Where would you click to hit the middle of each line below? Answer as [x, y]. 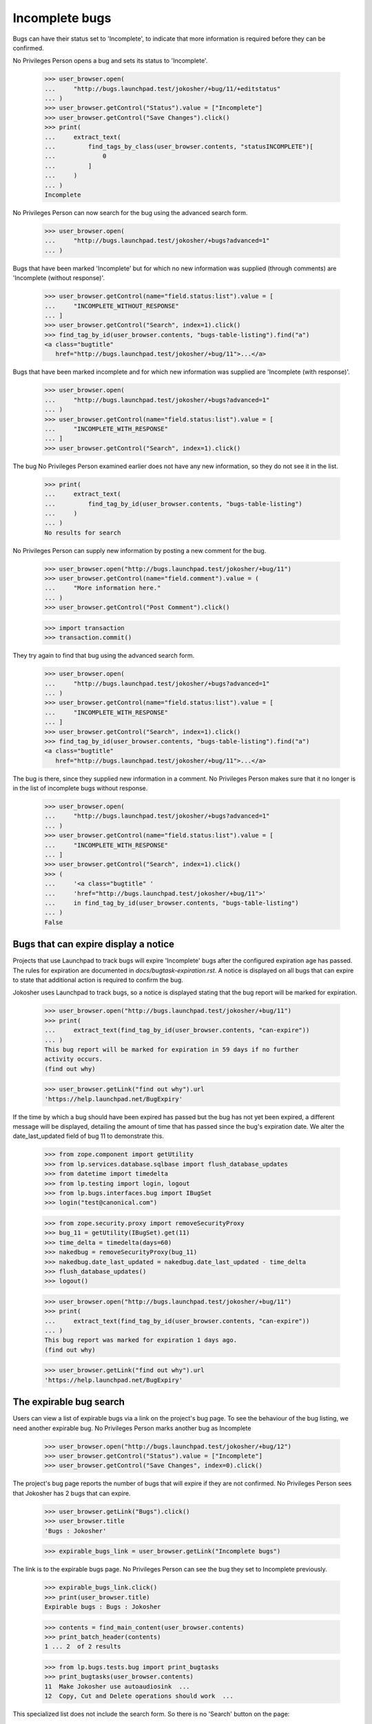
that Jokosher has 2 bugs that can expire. [72, 1493]
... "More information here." [103, 588]
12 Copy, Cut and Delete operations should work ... [139, 1696]
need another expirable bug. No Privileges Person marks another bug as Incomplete [132, 1428]
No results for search [83, 532]
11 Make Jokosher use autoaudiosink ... [117, 1686]
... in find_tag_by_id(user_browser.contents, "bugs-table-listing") [172, 903]
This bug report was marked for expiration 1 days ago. [141, 1340]
